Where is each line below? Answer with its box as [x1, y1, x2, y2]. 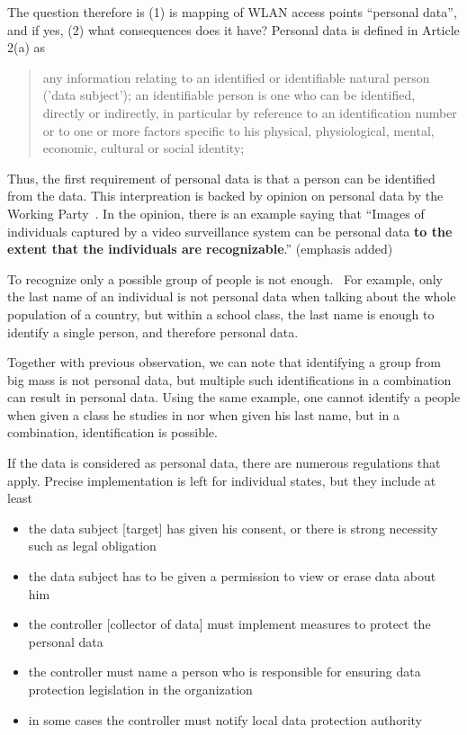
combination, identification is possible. [7, 423, 218, 442]
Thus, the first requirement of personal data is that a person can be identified [7, 168, 436, 187]
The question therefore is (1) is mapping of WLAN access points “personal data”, [7, 3, 457, 21]
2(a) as [7, 38, 46, 57]
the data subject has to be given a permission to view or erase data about [28, 567, 436, 586]
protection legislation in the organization [28, 680, 253, 698]
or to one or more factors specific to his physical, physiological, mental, [42, 121, 435, 139]
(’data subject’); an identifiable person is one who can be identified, [42, 85, 416, 104]
